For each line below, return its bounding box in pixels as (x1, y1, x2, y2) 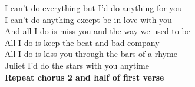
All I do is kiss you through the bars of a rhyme (5, 48, 177, 60)
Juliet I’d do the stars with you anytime (5, 59, 149, 71)
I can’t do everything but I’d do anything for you (5, 2, 183, 14)
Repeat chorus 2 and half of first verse (5, 71, 164, 83)
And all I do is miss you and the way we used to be (5, 25, 190, 37)
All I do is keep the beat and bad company (5, 36, 160, 48)
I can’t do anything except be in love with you (5, 13, 172, 25)
